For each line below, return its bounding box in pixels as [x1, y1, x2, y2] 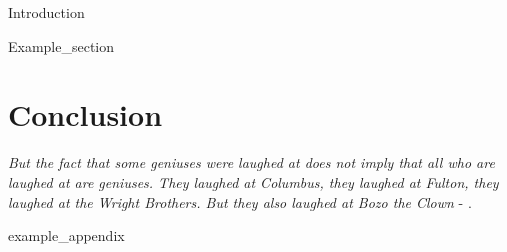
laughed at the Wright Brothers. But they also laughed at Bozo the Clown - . [8, 191, 472, 212]
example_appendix [8, 225, 125, 246]
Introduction [8, 2, 85, 22]
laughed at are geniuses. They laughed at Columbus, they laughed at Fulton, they [8, 171, 499, 192]
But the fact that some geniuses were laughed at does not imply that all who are [8, 152, 495, 173]
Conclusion [8, 94, 163, 135]
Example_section [8, 35, 115, 56]
